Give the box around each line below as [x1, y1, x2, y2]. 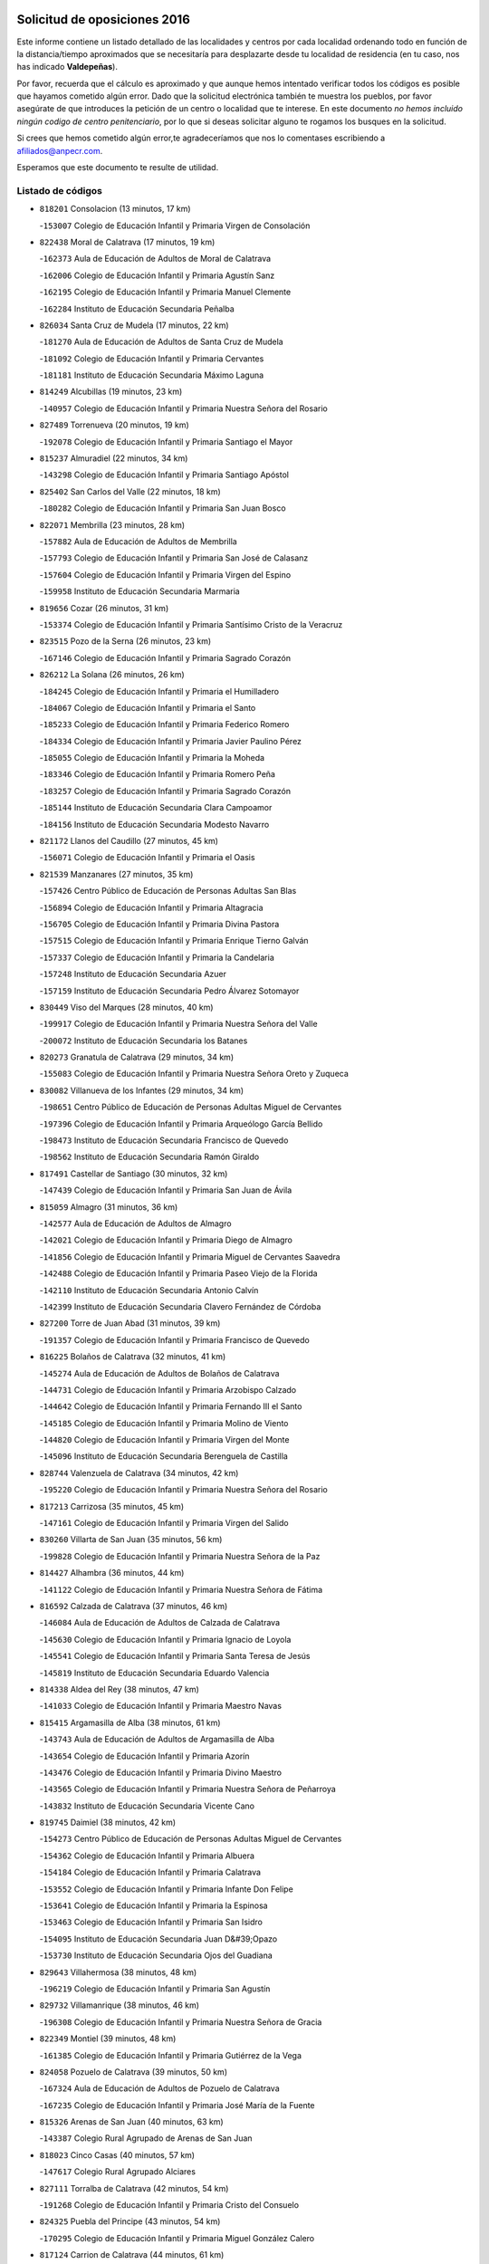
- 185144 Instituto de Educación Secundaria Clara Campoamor [39, 802, 273, 813]
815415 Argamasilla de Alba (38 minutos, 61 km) [39, 1717, 221, 1728]
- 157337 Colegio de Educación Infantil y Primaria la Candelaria [39, 952, 275, 963]
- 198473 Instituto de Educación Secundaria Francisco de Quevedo [39, 1135, 289, 1146]
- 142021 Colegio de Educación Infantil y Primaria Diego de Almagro [39, 1234, 293, 1245]
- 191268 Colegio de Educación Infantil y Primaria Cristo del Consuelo [39, 2200, 299, 2211]
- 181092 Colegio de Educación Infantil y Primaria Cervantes [39, 353, 264, 364]
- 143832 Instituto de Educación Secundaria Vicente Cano [39, 1800, 255, 1811]
